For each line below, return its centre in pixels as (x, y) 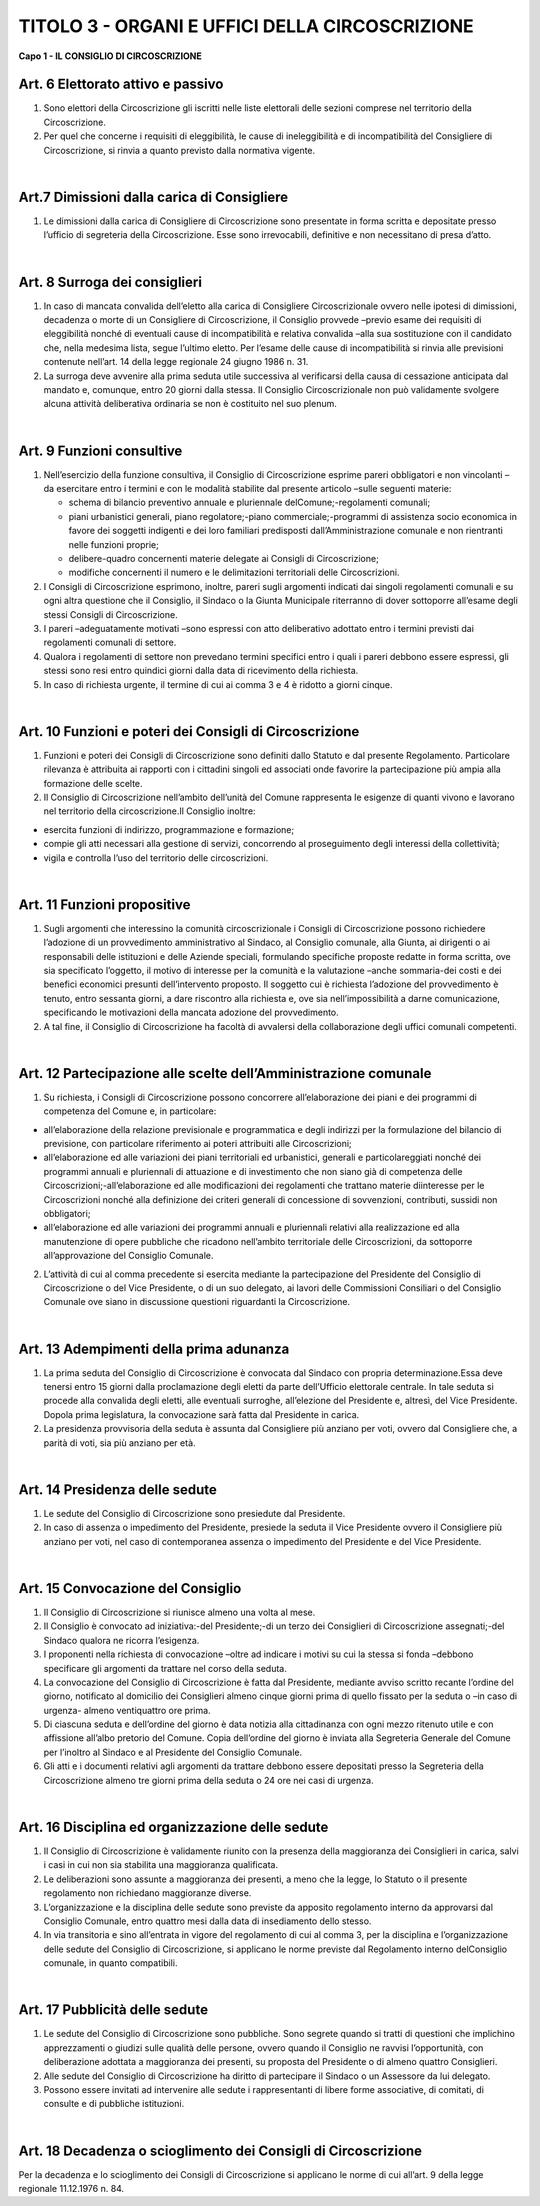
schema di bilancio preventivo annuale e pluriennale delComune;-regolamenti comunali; (249, 502)
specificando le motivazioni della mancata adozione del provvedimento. (191, 1012)
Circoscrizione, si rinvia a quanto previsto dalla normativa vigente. (179, 150)
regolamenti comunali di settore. (110, 642)
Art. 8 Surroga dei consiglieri (110, 281)
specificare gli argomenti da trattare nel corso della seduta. (165, 1668)
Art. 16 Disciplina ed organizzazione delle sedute (173, 1826)
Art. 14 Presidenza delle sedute (117, 1489)
